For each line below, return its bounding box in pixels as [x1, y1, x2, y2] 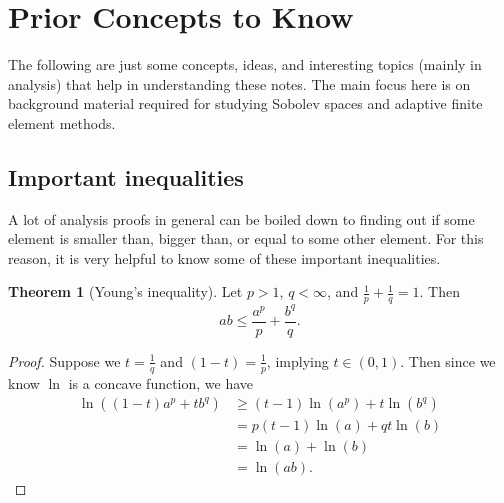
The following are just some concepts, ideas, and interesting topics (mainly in [8, 54, 482, 75]
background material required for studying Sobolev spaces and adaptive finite [8, 93, 483, 114]
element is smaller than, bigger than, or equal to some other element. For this [8, 228, 484, 249]
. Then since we [400, 350, 496, 371]
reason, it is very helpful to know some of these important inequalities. [8, 247, 441, 268]
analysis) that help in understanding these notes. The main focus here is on [8, 73, 471, 94]
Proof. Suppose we [8, 350, 121, 371]
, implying [266, 350, 329, 371]
